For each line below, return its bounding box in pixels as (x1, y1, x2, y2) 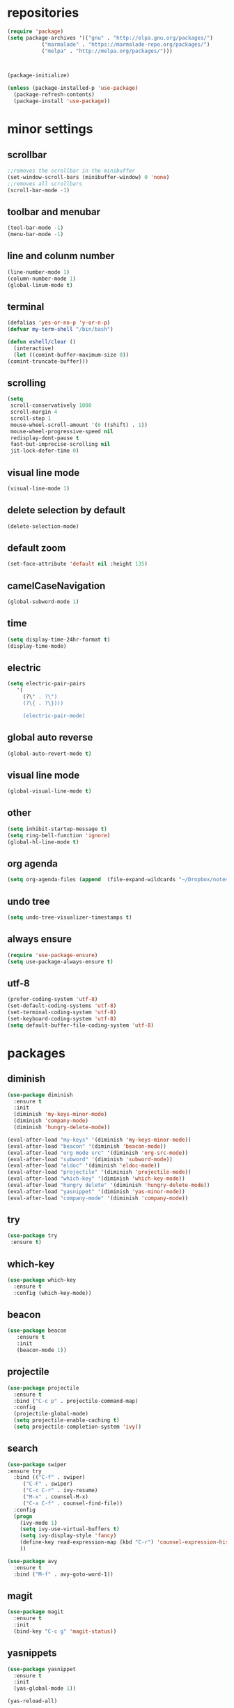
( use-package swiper (7, 1461, 68, 1468)
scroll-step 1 (10, 414, 52, 422)
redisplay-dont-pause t (10, 434, 79, 442)
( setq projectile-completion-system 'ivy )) (13, 1423, 141, 1430)
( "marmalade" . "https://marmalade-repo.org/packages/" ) (41, 40, 210, 48)
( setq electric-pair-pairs (7, 681, 86, 688)
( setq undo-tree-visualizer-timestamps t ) (7, 914, 132, 921)
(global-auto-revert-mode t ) (7, 750, 92, 757)
